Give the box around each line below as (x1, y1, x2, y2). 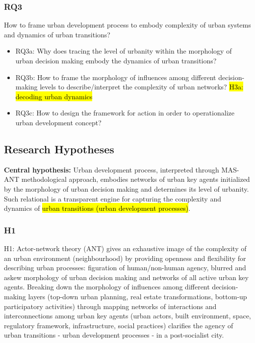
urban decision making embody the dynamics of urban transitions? (15, 56, 217, 65)
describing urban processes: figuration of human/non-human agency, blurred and (4, 262, 246, 273)
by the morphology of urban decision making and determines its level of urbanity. (4, 183, 249, 194)
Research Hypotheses (4, 141, 114, 156)
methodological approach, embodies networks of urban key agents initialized (21, 174, 250, 184)
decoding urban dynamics (15, 91, 93, 101)
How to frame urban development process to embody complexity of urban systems (4, 20, 251, 30)
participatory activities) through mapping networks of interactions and (4, 301, 217, 311)
